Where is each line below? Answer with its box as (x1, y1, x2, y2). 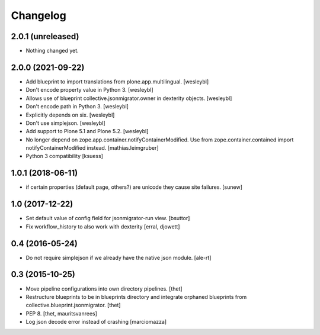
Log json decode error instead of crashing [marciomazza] (25, 318, 167, 326)
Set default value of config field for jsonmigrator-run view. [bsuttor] (25, 215, 190, 222)
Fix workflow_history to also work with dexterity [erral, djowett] (25, 223, 180, 230)
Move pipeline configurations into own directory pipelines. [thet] (25, 285, 183, 292)
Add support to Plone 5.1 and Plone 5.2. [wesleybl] (25, 128, 149, 135)
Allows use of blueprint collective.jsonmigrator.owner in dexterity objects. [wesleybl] (25, 95, 232, 102)
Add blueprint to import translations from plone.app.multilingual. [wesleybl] (25, 78, 209, 85)
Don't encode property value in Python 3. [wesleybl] (25, 86, 153, 94)
